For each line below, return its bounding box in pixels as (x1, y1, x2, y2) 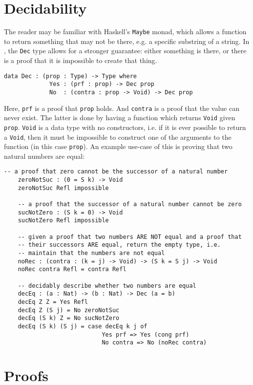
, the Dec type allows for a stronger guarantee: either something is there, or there (4, 45, 247, 56)
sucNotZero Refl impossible (18, 217, 109, 224)
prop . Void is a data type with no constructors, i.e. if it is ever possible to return (4, 122, 246, 132)
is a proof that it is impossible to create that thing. (4, 55, 157, 65)
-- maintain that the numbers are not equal (18, 250, 165, 257)
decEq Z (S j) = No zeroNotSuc (18, 306, 120, 314)
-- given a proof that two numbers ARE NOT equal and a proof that (18, 233, 242, 240)
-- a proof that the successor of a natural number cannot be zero (18, 201, 242, 208)
